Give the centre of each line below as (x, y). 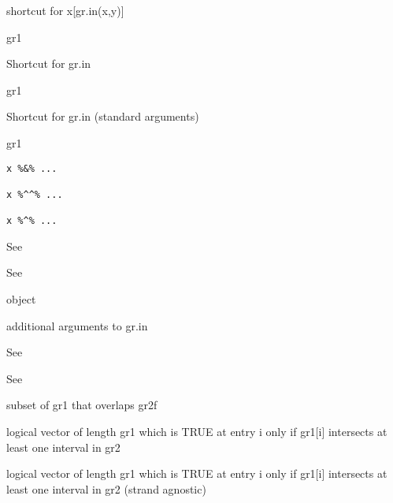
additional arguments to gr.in (77, 325)
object (21, 299)
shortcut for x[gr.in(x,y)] (65, 10)
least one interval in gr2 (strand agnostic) (106, 488)
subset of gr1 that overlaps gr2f (82, 405)
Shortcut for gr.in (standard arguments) (103, 116)
